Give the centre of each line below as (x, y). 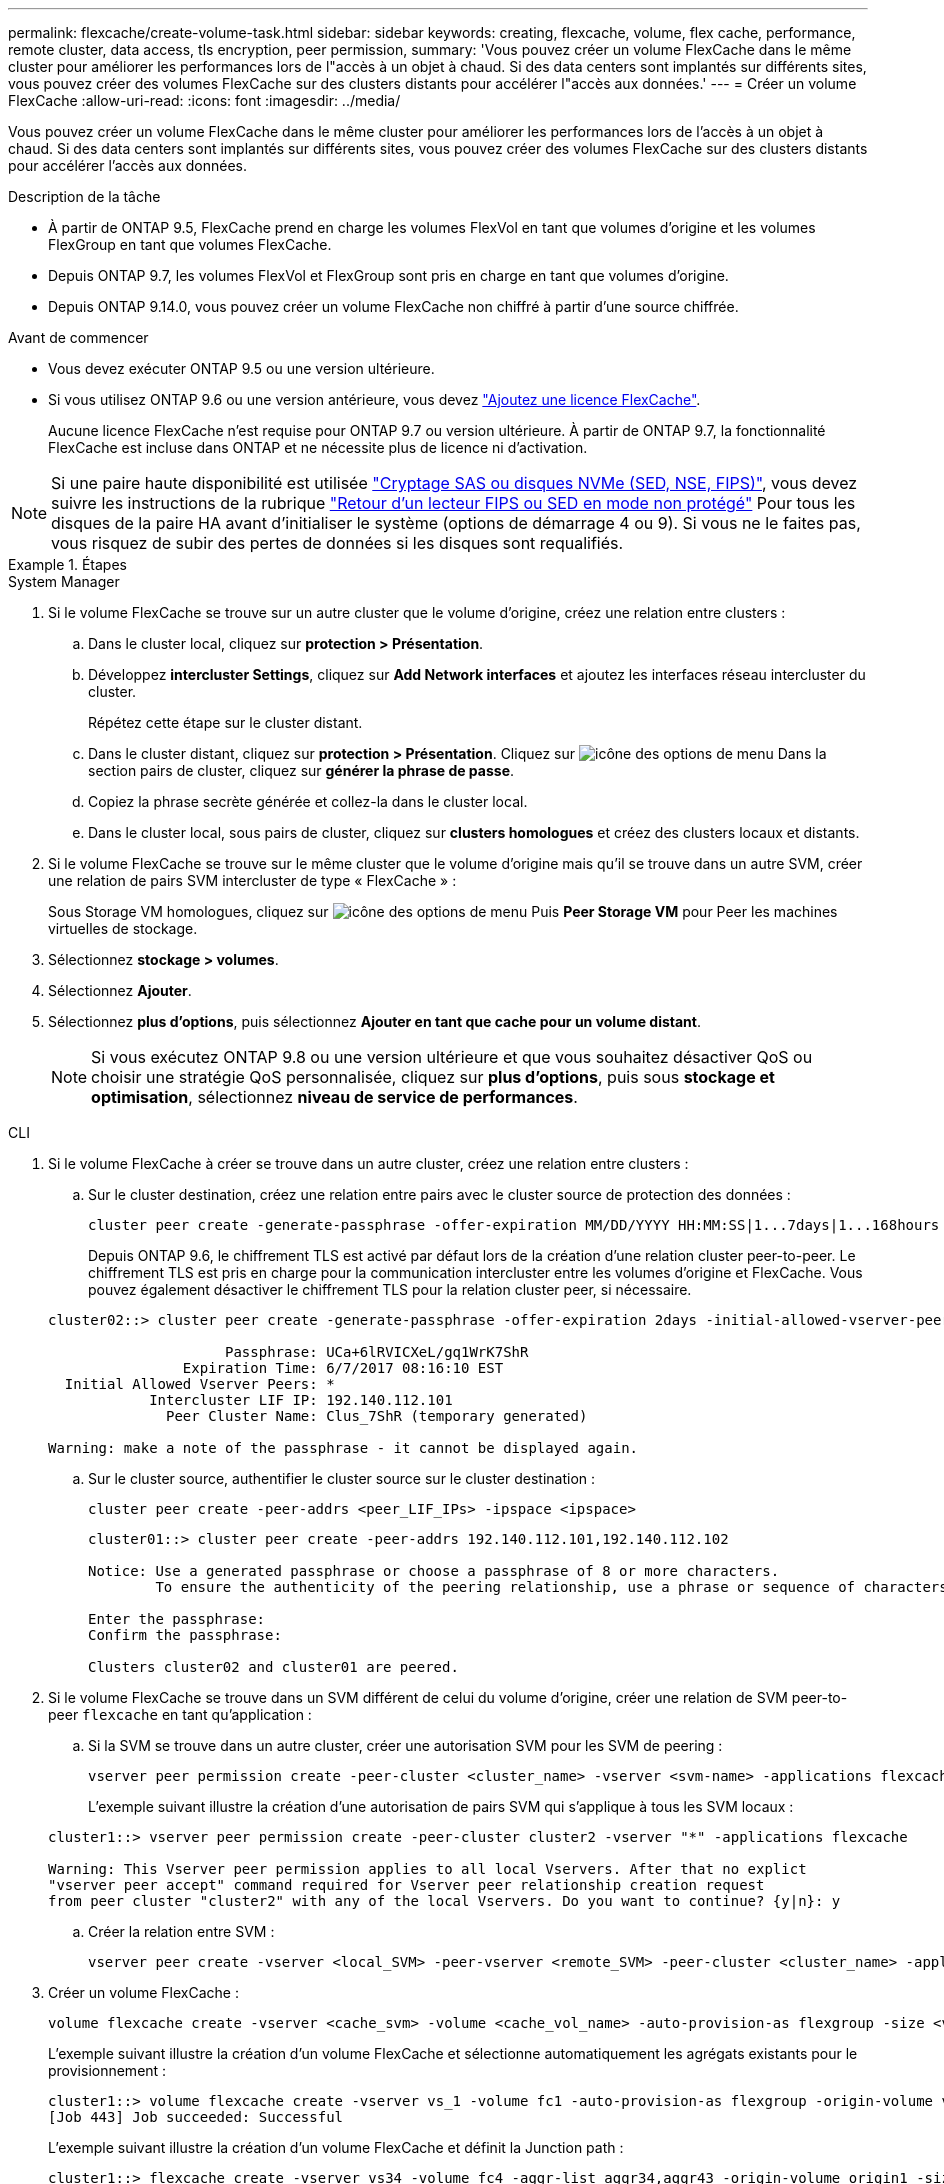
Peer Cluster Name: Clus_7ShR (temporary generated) (377, 1416)
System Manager (64, 581)
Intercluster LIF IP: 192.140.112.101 (301, 1400)
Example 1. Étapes (67, 564)
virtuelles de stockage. (123, 928)
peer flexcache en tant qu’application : (180, 1714)
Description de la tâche (84, 196)
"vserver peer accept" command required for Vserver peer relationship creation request (406, 1885)
